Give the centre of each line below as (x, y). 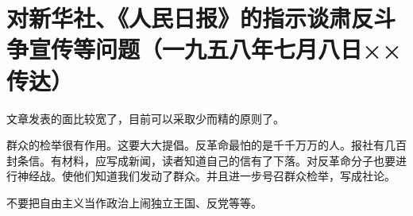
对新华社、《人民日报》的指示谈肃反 (190, 18)
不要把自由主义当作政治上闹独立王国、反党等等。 (134, 202)
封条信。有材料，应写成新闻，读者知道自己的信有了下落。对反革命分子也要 (201, 160)
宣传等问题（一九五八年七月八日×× (216, 49)
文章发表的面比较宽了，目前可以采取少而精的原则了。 (145, 118)
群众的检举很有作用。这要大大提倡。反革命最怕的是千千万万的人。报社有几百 (206, 145)
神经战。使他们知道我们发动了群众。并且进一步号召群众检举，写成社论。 (206, 176)
